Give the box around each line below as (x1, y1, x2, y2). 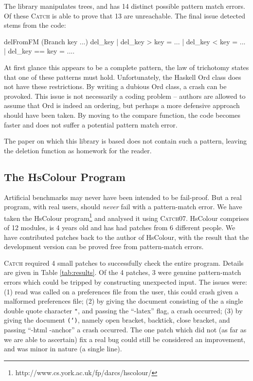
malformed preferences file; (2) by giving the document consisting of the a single (4, 296, 243, 306)
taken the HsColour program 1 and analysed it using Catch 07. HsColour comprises (4, 211, 249, 223)
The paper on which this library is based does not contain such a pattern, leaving (4, 136, 247, 146)
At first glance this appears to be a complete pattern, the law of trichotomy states (4, 62, 249, 72)
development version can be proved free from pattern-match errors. (4, 241, 204, 252)
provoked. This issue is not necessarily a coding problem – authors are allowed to (4, 91, 246, 101)
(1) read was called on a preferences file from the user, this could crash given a (4, 286, 238, 296)
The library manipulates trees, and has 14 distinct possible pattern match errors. (4, 1, 245, 11)
